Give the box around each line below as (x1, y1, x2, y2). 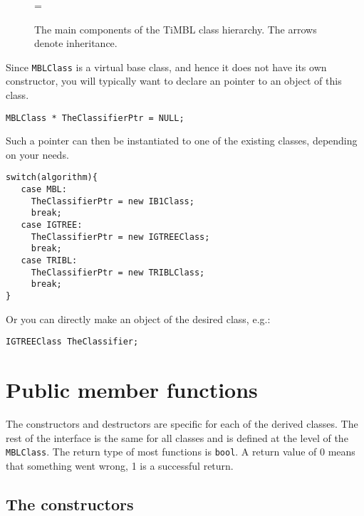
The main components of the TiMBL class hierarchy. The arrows (34, 21, 317, 36)
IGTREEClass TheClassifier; (6, 337, 139, 347)
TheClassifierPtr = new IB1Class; (31, 196, 194, 206)
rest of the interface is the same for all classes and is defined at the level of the (6, 430, 348, 445)
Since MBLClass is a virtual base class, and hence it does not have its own (6, 59, 327, 74)
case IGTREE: (21, 220, 83, 231)
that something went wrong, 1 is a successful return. (6, 458, 234, 473)
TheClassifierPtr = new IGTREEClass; (31, 231, 210, 242)
